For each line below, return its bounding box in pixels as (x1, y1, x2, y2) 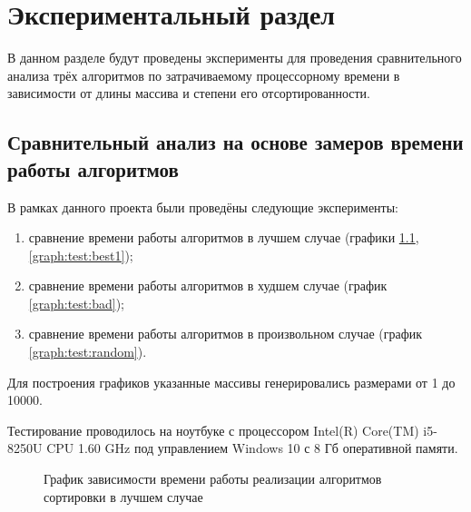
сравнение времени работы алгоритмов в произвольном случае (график (28, 324, 423, 343)
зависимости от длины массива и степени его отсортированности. (7, 84, 370, 103)
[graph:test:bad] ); (28, 293, 124, 312)
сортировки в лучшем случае (44, 487, 203, 506)
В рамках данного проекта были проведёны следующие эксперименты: (7, 197, 399, 216)
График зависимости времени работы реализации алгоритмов (44, 469, 382, 488)
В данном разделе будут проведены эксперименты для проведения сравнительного (7, 48, 462, 67)
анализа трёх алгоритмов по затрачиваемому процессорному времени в (7, 65, 400, 84)
